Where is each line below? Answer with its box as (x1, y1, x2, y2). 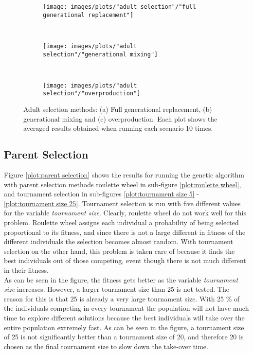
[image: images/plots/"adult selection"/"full (43, 3, 196, 10)
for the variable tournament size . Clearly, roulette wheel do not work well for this (4, 208, 246, 218)
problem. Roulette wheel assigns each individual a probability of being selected (4, 217, 239, 228)
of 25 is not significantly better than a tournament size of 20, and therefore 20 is (4, 332, 244, 342)
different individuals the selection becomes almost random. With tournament (4, 236, 233, 247)
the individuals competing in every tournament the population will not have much (4, 303, 249, 313)
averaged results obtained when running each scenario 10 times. (23, 123, 213, 133)
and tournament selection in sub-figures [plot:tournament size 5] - (4, 189, 199, 199)
